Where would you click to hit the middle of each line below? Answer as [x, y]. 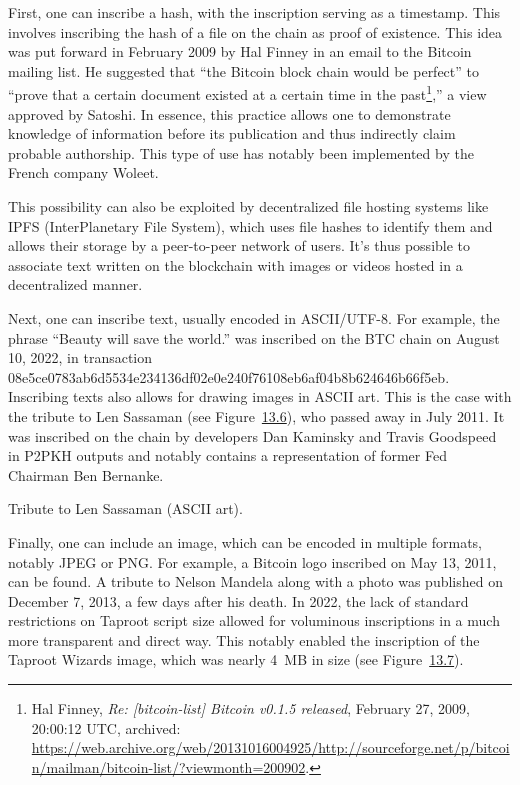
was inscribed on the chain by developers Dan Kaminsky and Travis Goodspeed [252, 435]
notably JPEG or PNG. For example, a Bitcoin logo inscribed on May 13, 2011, [252, 561]
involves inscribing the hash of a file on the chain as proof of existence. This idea [255, 31]
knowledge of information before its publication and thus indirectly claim [232, 133]
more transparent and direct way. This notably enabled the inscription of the [244, 639]
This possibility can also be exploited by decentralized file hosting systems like [248, 206]
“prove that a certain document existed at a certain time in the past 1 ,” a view [247, 93]
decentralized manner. [75, 284]
